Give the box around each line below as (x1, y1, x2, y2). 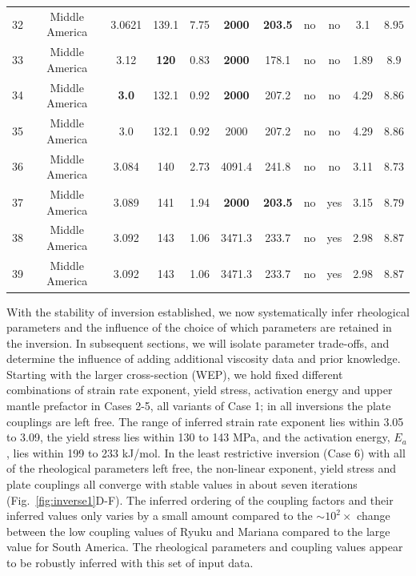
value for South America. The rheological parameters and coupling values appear (6, 538, 403, 555)
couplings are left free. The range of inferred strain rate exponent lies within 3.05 (6, 413, 404, 429)
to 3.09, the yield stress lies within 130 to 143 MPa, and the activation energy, (6, 429, 390, 445)
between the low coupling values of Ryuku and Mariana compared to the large (6, 522, 390, 539)
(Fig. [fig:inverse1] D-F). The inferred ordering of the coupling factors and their (6, 491, 394, 508)
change (357, 507, 390, 524)
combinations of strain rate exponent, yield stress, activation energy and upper (6, 381, 393, 398)
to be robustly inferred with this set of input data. (6, 554, 254, 570)
